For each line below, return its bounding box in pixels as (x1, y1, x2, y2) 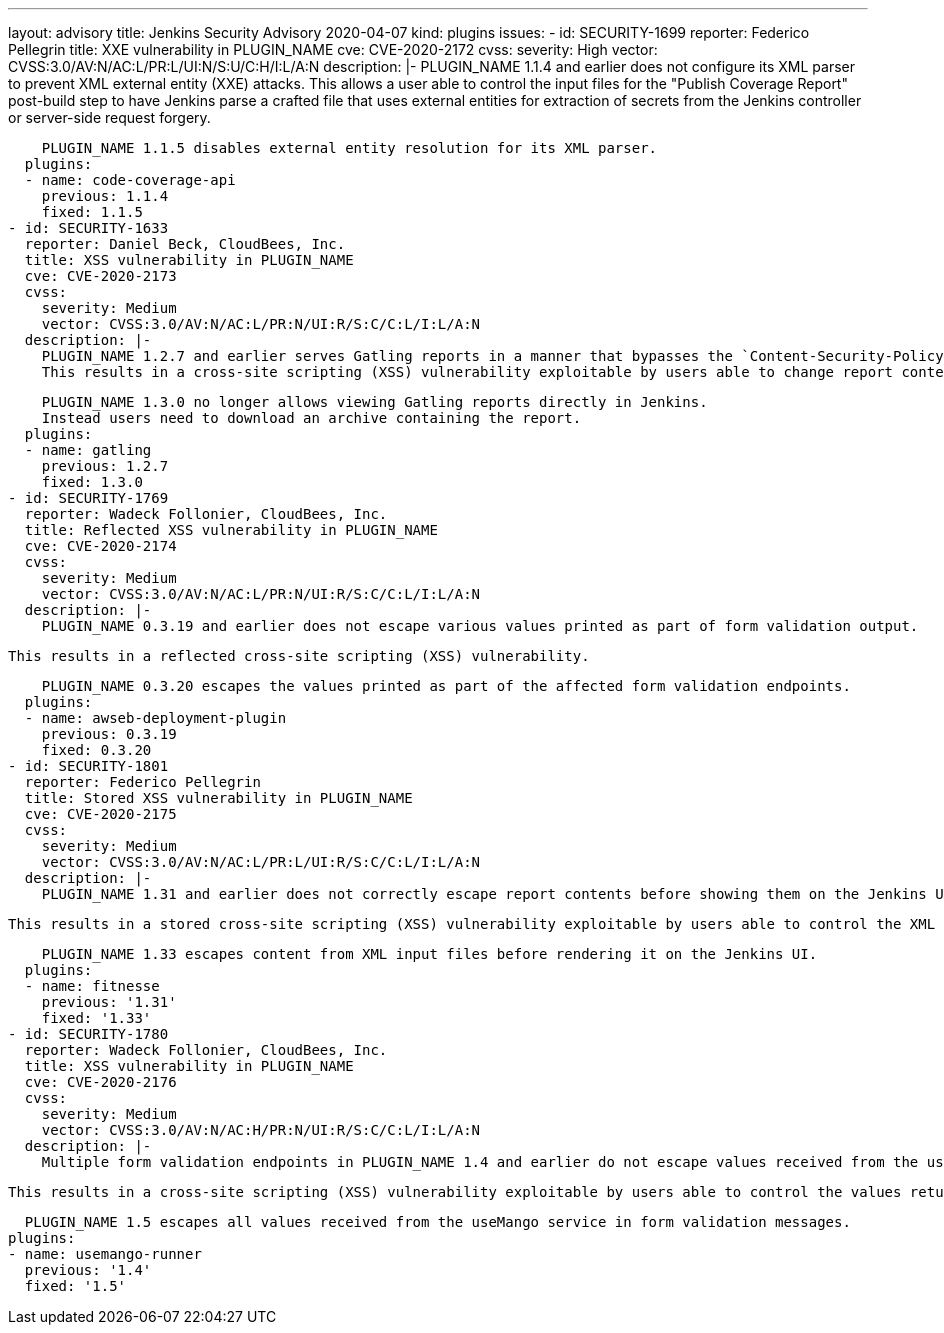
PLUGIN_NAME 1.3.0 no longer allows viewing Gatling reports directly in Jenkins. (41, 394, 708, 410)
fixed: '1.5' (24, 1278, 127, 1294)
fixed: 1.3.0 (41, 474, 143, 490)
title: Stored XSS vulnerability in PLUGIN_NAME (24, 790, 413, 806)
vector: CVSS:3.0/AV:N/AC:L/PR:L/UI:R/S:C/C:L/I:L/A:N (41, 854, 481, 870)
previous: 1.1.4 (41, 188, 169, 204)
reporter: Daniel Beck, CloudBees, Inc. (24, 236, 346, 252)
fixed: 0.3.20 (41, 742, 152, 758)
